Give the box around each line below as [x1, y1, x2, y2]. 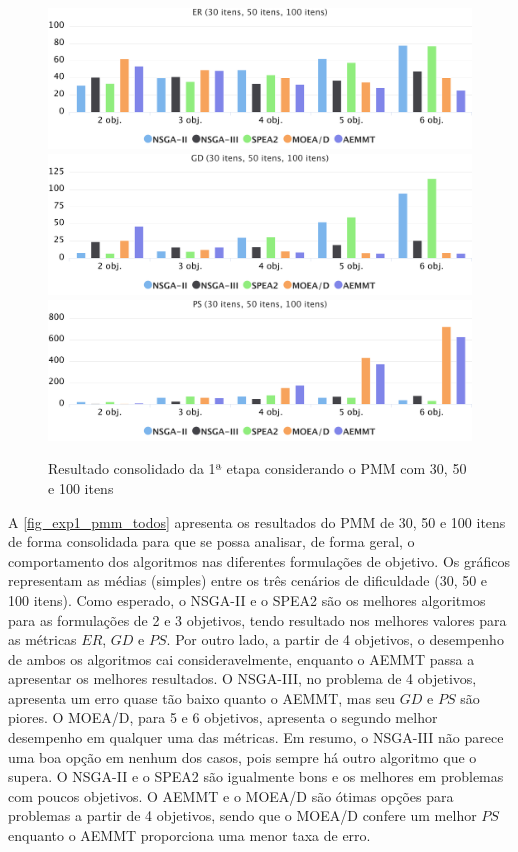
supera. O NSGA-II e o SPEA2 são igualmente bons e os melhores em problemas [8, 766, 504, 787]
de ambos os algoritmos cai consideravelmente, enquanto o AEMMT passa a [8, 648, 475, 669]
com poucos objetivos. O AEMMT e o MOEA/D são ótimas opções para [8, 785, 454, 806]
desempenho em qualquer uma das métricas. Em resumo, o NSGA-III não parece [8, 727, 504, 748]
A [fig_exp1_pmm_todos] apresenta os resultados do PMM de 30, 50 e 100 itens [8, 511, 506, 532]
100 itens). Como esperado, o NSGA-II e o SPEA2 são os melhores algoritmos [8, 589, 486, 610]
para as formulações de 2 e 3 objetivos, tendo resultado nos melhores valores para [8, 609, 507, 630]
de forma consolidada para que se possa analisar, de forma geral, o [8, 531, 415, 552]
